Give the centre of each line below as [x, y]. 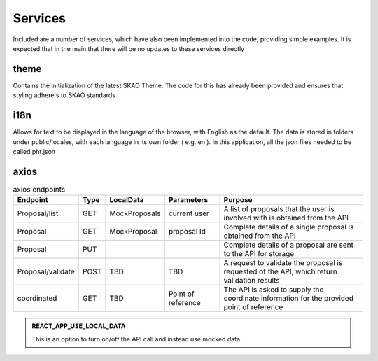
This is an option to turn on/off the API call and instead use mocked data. [137, 339]
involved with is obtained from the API [286, 218]
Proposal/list [38, 213]
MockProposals [135, 213]
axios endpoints [39, 190]
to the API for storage [259, 254]
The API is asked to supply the [274, 290]
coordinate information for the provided [288, 299]
